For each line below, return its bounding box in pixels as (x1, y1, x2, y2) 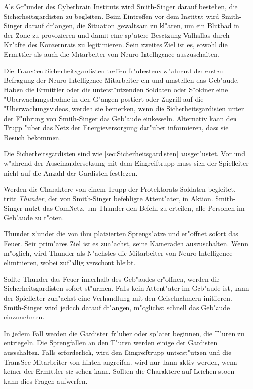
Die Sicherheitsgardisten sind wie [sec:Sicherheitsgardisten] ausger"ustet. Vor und (4, 148, 245, 159)
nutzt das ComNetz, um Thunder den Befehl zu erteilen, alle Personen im (24, 203, 245, 213)
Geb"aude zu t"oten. (4, 212, 64, 222)
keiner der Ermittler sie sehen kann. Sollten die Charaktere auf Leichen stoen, (4, 366, 236, 376)
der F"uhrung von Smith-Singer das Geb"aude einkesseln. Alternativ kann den (4, 113, 237, 123)
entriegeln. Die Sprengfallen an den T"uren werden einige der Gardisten (4, 337, 217, 348)
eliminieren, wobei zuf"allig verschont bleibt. (4, 257, 136, 267)
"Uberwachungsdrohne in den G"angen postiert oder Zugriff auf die (4, 94, 204, 104)
